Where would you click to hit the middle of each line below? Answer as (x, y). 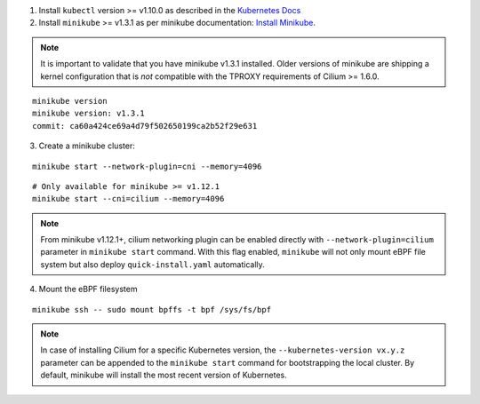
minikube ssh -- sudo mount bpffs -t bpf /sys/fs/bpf (152, 309)
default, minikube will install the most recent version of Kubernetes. (164, 375)
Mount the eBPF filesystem (88, 289)
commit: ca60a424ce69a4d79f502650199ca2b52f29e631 (145, 126)
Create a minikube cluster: (87, 146)
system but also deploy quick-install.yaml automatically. (153, 264)
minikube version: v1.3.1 (89, 114)
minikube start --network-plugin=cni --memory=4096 (147, 166)
